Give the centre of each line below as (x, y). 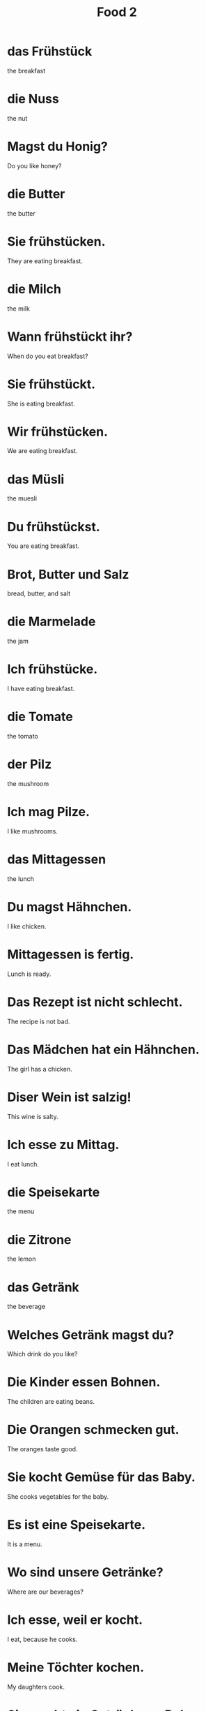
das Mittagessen (57, 860)
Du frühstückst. (54, 527)
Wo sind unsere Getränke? (85, 1572)
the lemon (22, 1259)
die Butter (36, 194)
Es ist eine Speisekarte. (77, 1525)
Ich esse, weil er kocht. (75, 1620)
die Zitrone (39, 1239)
